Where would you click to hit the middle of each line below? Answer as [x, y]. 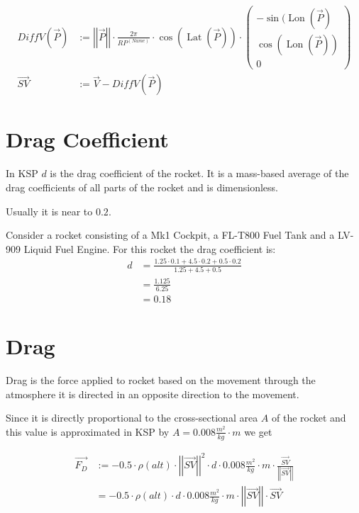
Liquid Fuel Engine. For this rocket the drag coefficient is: [150, 248]
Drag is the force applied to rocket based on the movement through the [161, 379]
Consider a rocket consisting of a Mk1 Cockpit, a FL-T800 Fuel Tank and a [170, 235]
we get [258, 431]
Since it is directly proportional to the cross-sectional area [132, 418]
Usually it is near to [49, 211]
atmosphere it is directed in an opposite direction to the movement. [153, 394]
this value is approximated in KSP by [88, 431]
